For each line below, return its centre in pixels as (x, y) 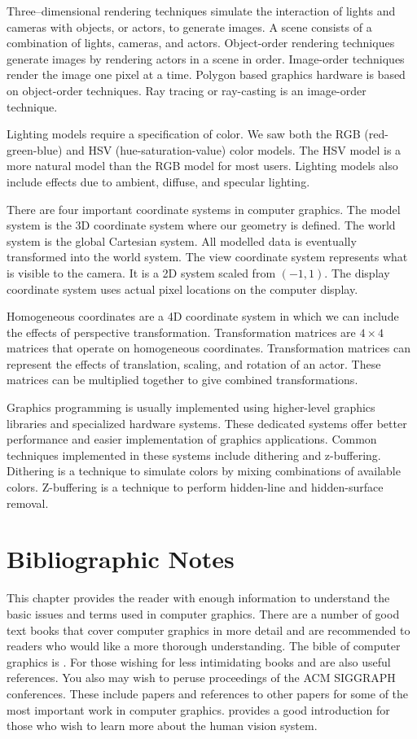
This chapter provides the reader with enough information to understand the (198, 598)
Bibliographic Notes (121, 559)
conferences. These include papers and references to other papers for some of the (208, 693)
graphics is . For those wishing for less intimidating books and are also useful (199, 661)
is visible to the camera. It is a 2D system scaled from (141, 272)
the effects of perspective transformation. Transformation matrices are (181, 332)
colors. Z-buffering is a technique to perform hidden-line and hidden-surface (195, 487)
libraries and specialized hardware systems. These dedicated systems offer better (207, 423)
